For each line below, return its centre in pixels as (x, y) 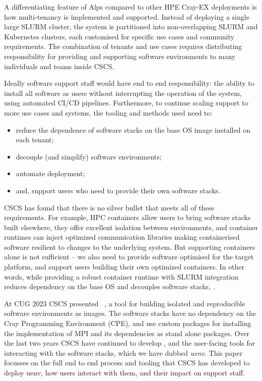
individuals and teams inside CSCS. (59, 66)
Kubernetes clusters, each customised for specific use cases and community (119, 36)
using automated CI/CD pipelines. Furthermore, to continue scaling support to (126, 103)
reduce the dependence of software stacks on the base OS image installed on (133, 129)
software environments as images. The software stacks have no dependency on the (130, 313)
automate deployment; (50, 173)
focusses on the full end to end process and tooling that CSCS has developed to (127, 363)
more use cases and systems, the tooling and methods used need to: (108, 112)
